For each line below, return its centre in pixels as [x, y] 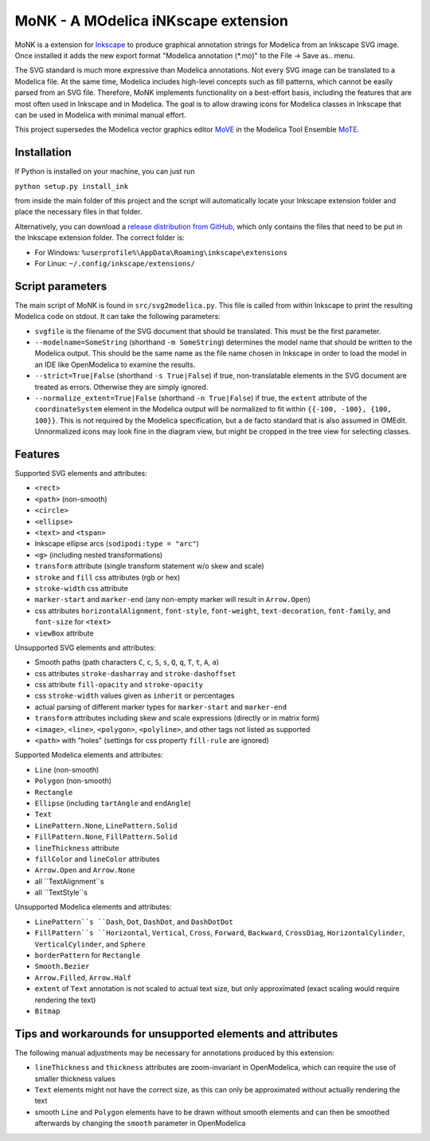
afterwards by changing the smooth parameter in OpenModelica [140, 1123]
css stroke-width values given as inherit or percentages [135, 696]
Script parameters [61, 286]
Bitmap [47, 1011]
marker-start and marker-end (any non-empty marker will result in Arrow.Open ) [172, 600]
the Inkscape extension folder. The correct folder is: [100, 238]
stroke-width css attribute [82, 588]
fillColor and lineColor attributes [97, 859]
